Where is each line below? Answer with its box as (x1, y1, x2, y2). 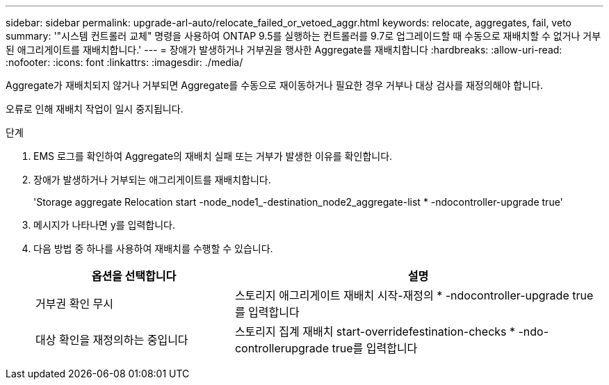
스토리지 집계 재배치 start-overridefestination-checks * (234, 325, 516, 338)
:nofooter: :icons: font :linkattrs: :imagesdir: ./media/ (6, 56, 243, 68)
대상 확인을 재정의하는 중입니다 (35, 333, 188, 347)
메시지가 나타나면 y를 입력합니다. (33, 219, 176, 231)
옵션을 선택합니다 (91, 269, 177, 283)
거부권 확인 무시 (35, 297, 114, 311)
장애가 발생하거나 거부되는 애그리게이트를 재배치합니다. (33, 174, 271, 186)
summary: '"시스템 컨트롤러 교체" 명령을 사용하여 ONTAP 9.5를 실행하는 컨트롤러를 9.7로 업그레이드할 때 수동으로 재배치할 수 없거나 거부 (6, 30, 601, 42)
